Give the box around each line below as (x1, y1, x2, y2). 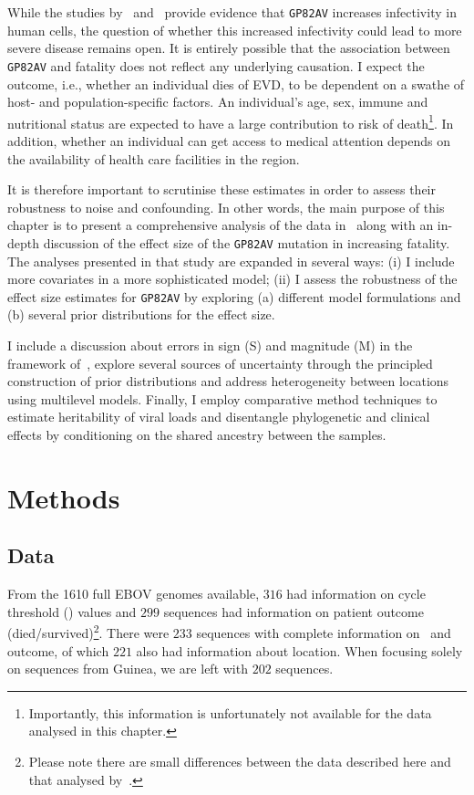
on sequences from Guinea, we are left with (7, 659, 248, 678)
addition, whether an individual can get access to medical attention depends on (7, 131, 451, 150)
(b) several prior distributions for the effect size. (7, 305, 275, 324)
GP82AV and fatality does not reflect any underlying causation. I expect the (7, 56, 425, 75)
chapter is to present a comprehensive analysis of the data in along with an (7, 215, 434, 235)
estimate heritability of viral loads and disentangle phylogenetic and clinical (7, 407, 430, 426)
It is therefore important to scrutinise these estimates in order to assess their (7, 180, 436, 199)
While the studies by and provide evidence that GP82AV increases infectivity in (7, 3, 457, 21)
